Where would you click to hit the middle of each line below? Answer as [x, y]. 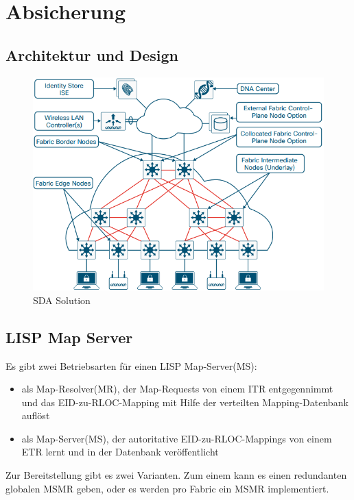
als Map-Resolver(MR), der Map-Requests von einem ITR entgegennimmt [177, 389]
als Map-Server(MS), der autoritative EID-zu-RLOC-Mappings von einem [177, 438]
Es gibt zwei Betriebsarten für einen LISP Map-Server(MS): [131, 365]
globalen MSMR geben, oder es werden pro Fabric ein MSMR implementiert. [167, 488]
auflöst [36, 415]
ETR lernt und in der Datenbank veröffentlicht [120, 452]
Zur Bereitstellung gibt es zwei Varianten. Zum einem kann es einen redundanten [176, 475]
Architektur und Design [92, 54]
